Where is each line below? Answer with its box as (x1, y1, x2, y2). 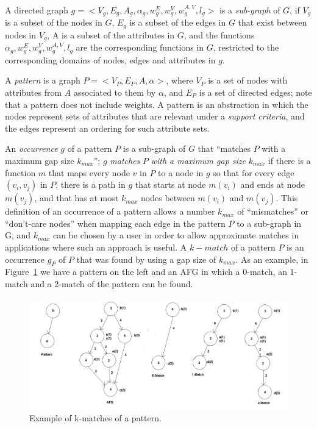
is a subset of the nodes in (5, 16, 102, 29)
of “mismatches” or (237, 205, 309, 218)
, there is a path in (55, 178, 126, 191)
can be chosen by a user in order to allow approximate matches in (52, 229, 299, 241)
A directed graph (5, 4, 68, 16)
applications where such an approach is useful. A (5, 240, 187, 253)
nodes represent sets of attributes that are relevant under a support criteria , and (5, 110, 305, 123)
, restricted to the (213, 41, 279, 54)
